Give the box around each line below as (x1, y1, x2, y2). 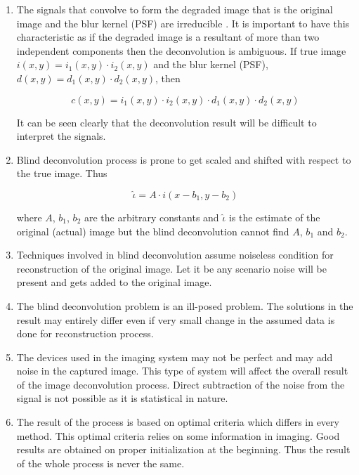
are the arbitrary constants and (84, 209, 219, 224)
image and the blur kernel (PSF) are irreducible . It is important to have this (16, 15, 350, 30)
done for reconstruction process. (16, 326, 154, 341)
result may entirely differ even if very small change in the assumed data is (16, 312, 335, 327)
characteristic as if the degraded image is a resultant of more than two (16, 30, 320, 44)
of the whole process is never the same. (16, 455, 185, 470)
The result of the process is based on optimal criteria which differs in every (16, 415, 339, 429)
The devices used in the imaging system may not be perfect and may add (16, 349, 333, 364)
